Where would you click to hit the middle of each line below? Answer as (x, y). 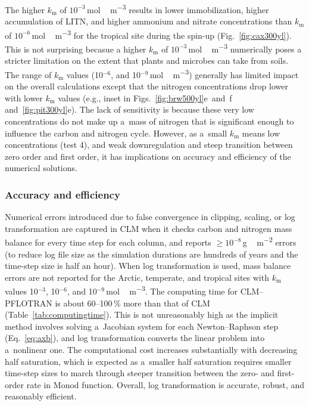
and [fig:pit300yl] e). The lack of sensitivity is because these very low (129, 109)
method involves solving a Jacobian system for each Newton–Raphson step (142, 326)
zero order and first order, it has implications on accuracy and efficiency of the (148, 156)
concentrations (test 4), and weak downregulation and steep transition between (149, 145)
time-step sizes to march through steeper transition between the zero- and (140, 373)
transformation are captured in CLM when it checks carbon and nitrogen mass (149, 228)
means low (261, 133)
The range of (28, 74)
